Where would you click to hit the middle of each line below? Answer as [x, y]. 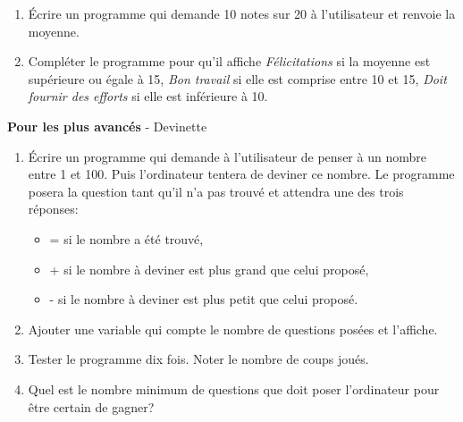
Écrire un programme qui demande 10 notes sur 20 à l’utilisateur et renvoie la [242, 13]
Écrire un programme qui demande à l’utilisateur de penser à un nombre [227, 156]
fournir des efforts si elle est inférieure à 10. [148, 96]
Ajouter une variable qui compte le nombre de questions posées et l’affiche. [233, 329]
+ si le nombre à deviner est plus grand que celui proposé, [209, 269]
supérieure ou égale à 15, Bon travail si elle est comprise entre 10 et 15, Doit [237, 78]
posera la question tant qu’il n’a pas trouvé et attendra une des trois [216, 191]
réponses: [53, 209]
